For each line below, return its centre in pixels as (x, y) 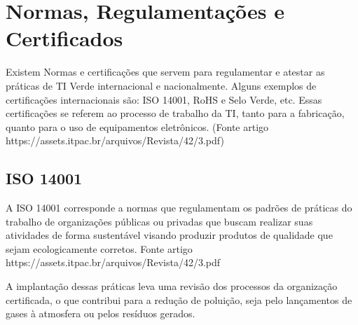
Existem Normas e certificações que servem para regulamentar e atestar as (165, 72)
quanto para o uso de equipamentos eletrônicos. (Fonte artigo (137, 126)
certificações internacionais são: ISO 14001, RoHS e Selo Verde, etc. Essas (164, 99)
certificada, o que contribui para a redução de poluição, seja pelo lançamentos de (179, 299)
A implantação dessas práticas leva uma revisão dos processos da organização (172, 286)
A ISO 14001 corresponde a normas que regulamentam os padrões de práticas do (179, 208)
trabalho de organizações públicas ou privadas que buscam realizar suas (159, 221)
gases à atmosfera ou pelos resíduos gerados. (101, 313)
